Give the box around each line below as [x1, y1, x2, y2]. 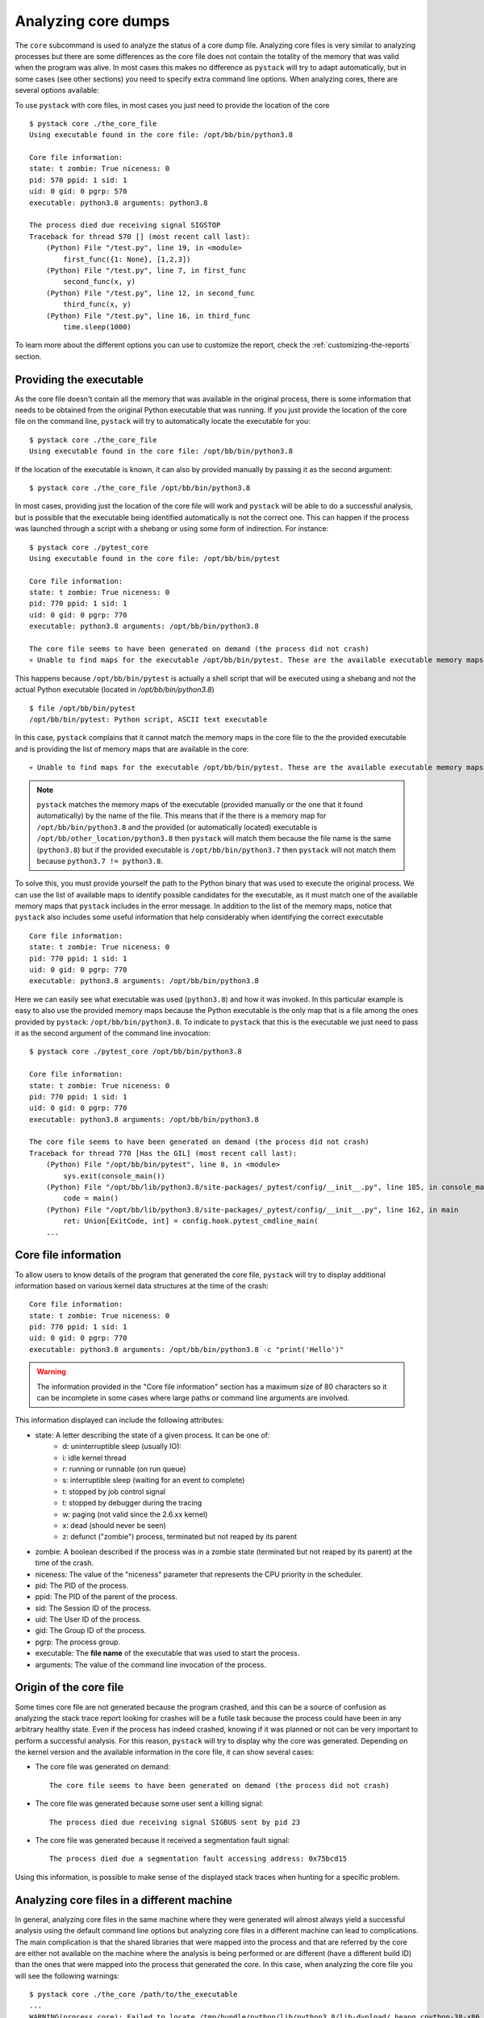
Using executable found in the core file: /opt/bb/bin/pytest [29, 554, 281, 563]
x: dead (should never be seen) [62, 1520, 167, 1530]
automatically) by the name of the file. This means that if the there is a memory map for [36, 811, 327, 821]
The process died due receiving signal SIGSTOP [29, 220, 221, 230]
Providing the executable [15, 372, 144, 387]
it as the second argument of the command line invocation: [15, 1028, 211, 1037]
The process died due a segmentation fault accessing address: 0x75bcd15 [49, 1854, 348, 1864]
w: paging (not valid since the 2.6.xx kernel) [62, 1509, 208, 1519]
